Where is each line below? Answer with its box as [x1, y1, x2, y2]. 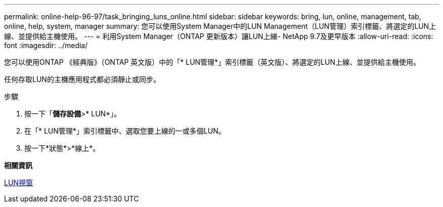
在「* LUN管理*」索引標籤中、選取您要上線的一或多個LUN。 [24, 127, 226, 135]
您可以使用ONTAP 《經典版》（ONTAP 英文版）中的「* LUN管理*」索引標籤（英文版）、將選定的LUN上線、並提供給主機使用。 [4, 58, 421, 66]
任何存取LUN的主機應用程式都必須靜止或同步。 [4, 75, 160, 84]
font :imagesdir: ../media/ [4, 41, 88, 50]
